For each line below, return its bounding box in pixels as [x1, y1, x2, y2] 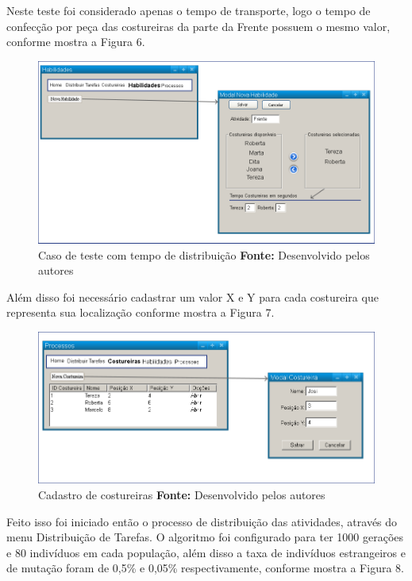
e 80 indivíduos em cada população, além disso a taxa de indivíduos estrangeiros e [6, 544, 406, 560]
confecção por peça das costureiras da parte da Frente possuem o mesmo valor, [6, 17, 391, 34]
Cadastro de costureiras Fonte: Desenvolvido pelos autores [38, 487, 325, 503]
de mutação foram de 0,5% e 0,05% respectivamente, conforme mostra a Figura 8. [6, 560, 404, 576]
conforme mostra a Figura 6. [6, 33, 145, 50]
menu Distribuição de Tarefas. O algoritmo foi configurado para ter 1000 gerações [6, 529, 404, 545]
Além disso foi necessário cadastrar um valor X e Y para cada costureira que [6, 288, 379, 305]
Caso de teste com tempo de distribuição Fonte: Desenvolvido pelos [38, 246, 370, 263]
